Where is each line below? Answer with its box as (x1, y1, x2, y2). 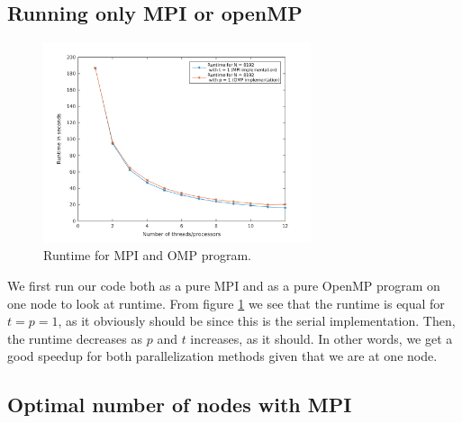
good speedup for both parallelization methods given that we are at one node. (7, 346, 438, 365)
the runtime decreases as (7, 328, 142, 347)
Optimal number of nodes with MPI (7, 391, 352, 418)
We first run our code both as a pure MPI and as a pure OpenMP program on (7, 275, 440, 294)
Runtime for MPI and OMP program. (43, 246, 251, 265)
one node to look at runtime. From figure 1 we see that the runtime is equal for (7, 293, 445, 312)
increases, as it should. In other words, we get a (190, 328, 453, 347)
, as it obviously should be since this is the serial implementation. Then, (58, 311, 456, 330)
